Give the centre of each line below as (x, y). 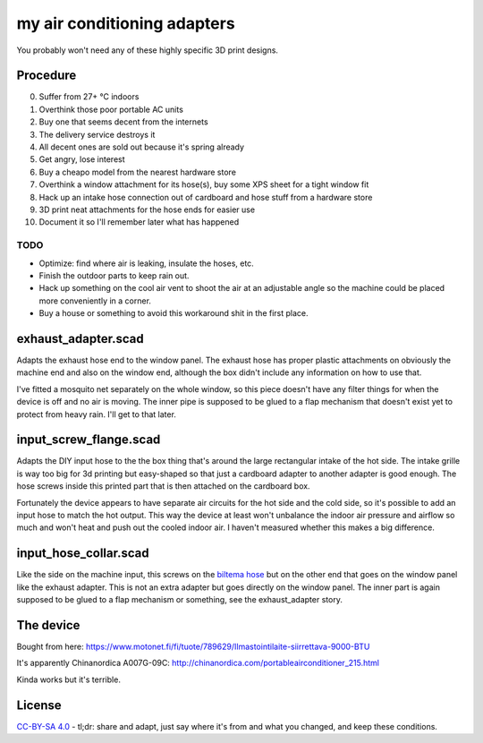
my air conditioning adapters (126, 23)
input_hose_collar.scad (83, 554)
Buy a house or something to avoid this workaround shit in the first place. (174, 313)
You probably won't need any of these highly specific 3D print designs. (148, 50)
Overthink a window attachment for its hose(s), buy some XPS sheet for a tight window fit (204, 184)
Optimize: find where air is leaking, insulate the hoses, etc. (146, 263)
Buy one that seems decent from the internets (124, 122)
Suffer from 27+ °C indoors (89, 97)
